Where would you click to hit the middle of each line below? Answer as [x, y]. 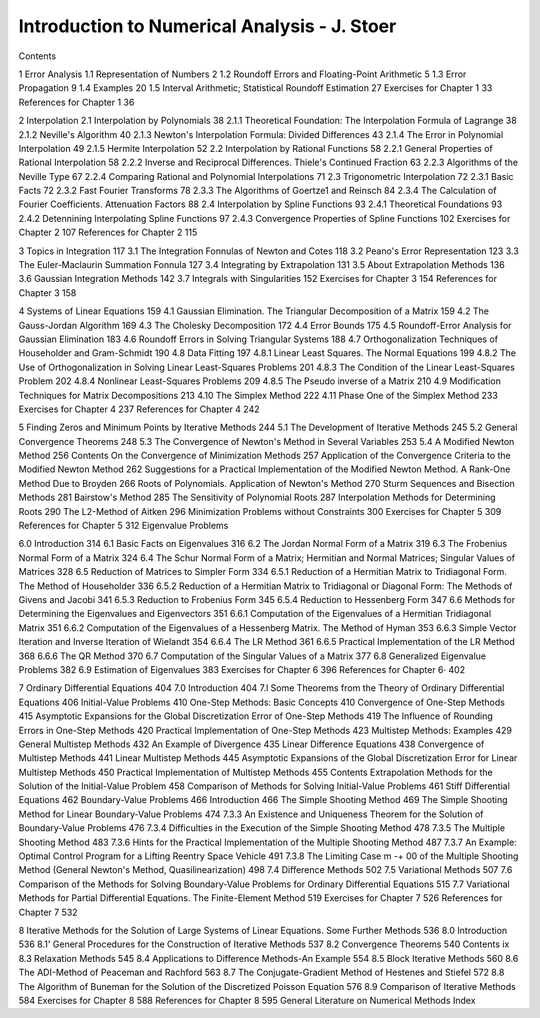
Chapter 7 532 [48, 912]
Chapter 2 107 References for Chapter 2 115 [108, 232]
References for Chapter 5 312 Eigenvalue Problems [123, 526]
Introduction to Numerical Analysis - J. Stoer [207, 26]
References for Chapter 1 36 [76, 102]
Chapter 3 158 [47, 292]
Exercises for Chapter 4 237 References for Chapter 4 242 [139, 409]
